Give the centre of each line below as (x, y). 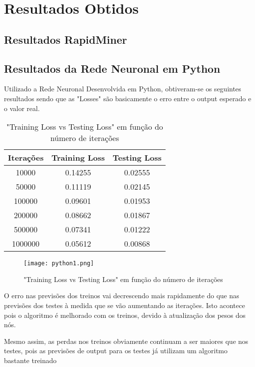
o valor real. (22, 108)
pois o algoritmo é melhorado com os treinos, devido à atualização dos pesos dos (125, 315)
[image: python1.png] (59, 264)
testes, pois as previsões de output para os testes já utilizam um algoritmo (116, 351)
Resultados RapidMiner (66, 39)
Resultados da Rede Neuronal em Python (112, 68)
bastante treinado (30, 360)
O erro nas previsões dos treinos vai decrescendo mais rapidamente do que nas (122, 296)
